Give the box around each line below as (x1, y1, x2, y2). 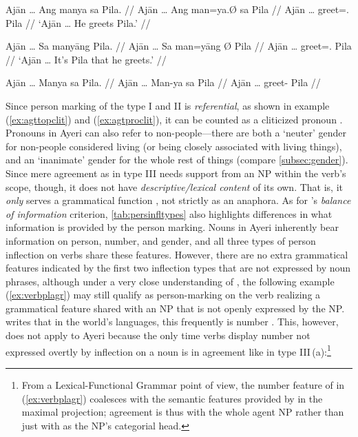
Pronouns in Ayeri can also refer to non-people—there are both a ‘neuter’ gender (6, 125, 346, 140)
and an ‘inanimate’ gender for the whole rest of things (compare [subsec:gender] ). (6, 152, 348, 167)
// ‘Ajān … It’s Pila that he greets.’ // (6, 52, 167, 66)
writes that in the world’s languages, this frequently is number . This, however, (6, 314, 339, 329)
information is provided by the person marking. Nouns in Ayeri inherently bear (6, 220, 339, 234)
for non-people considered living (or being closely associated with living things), (6, 139, 342, 153)
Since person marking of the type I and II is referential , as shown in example (6, 98, 330, 112)
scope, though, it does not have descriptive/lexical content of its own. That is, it (6, 179, 343, 194)
